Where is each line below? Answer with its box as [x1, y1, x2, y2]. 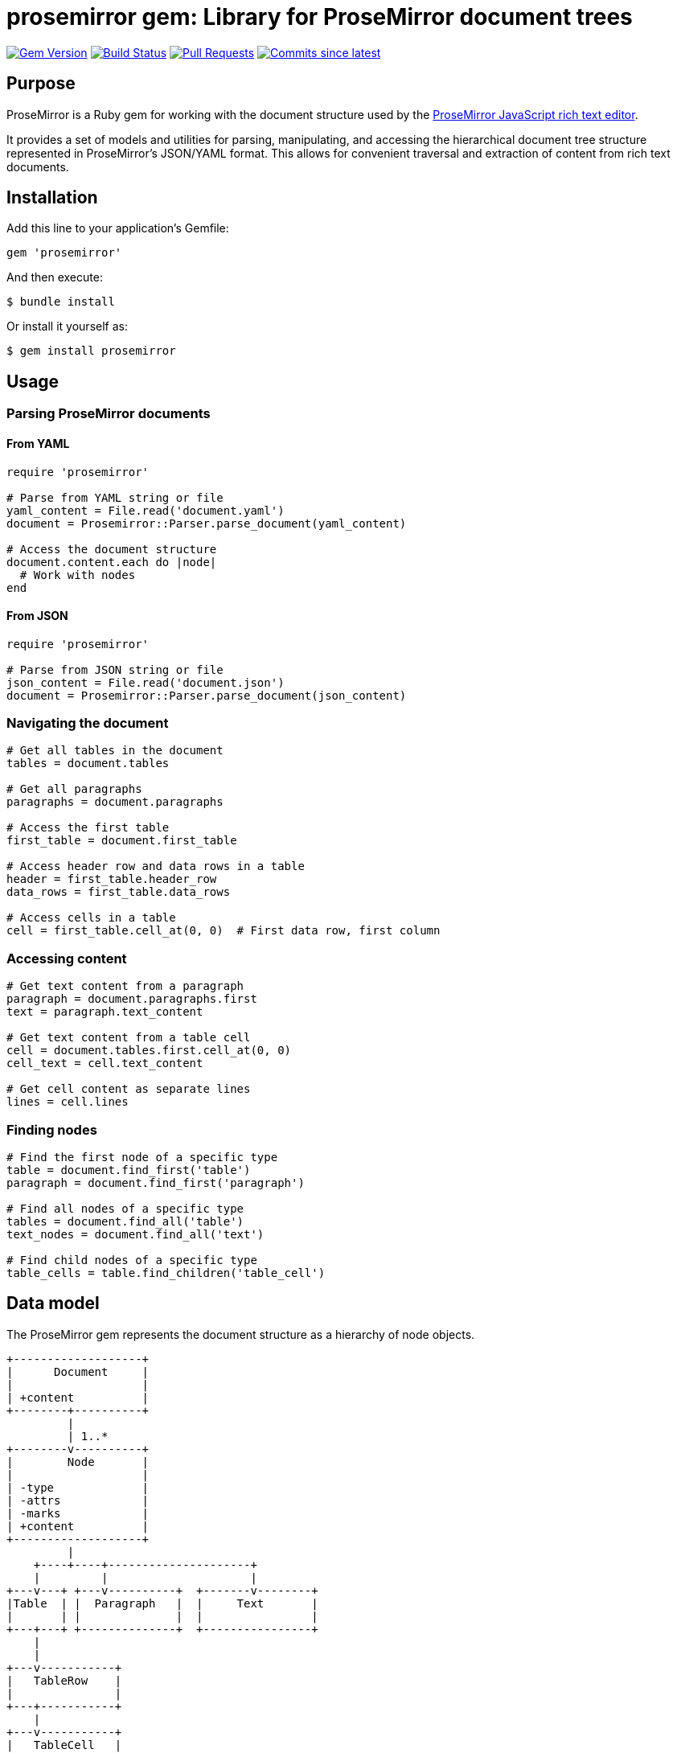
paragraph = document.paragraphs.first [6, 992, 257, 1006]
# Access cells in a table [6, 911, 176, 925]
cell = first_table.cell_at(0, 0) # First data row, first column [6, 924, 441, 938]
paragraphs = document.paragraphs [6, 795, 224, 809]
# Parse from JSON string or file [6, 663, 224, 676]
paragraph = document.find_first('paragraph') [6, 1176, 305, 1189]
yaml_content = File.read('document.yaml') [6, 503, 285, 517]
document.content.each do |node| [6, 555, 217, 569]
